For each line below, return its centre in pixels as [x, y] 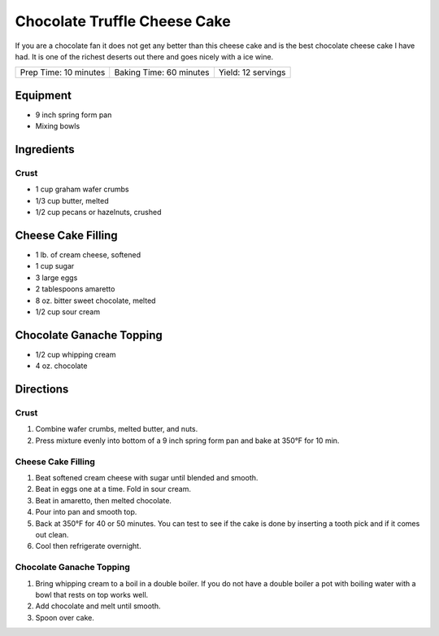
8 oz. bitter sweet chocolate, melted [96, 300]
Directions [42, 390]
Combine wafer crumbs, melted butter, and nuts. [117, 429]
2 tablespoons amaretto [75, 289]
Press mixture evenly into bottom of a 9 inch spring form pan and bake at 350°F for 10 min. [187, 441]
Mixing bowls [58, 126]
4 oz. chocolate [61, 366]
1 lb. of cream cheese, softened [88, 255]
